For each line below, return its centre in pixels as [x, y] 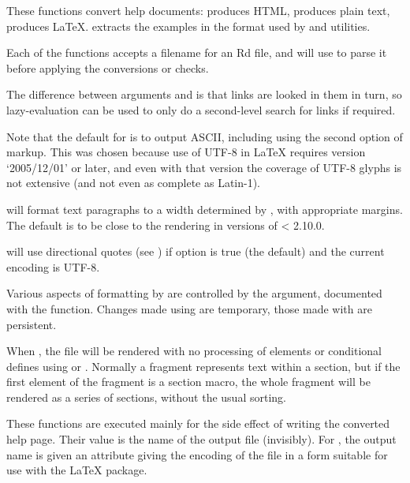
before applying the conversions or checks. [108, 67]
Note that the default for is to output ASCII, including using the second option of [205, 136]
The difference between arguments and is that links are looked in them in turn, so [204, 94]
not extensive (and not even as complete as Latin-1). [133, 183]
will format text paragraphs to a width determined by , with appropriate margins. [205, 209]
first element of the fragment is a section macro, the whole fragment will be [188, 382]
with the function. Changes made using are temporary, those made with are [189, 308]
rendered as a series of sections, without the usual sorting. [146, 397]
